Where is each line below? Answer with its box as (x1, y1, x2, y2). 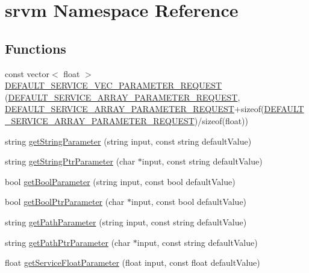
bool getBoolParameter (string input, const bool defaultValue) (5, 175, 236, 187)
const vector (5, 67, 49, 80)
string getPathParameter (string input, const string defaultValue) (5, 215, 247, 228)
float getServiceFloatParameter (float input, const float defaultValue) (5, 256, 260, 269)
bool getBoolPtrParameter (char (5, 195, 125, 208)
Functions (5, 39, 66, 57)
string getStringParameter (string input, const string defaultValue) (5, 134, 252, 147)
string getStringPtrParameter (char (5, 155, 136, 168)
